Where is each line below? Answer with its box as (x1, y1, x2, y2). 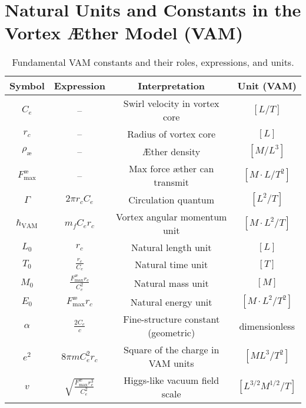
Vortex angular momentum (115, 210, 227, 224)
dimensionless (239, 319, 295, 333)
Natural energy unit (130, 295, 212, 309)
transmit (154, 175, 189, 189)
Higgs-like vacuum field (124, 373, 219, 387)
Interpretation (138, 79, 205, 93)
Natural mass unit (134, 276, 209, 290)
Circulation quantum (128, 192, 215, 206)
